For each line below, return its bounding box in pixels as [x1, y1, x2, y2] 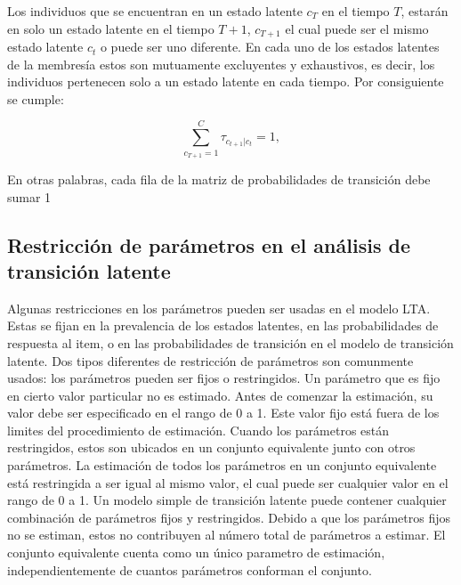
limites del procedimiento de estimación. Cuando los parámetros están [7, 420, 390, 439]
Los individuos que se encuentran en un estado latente [7, 2, 303, 20]
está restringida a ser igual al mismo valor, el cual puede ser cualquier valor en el [7, 473, 449, 492]
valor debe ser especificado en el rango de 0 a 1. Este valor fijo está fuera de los [7, 403, 440, 422]
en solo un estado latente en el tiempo [7, 19, 214, 37]
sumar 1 [7, 187, 52, 206]
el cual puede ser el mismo [285, 19, 429, 37]
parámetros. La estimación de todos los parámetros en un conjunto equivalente [7, 456, 437, 475]
